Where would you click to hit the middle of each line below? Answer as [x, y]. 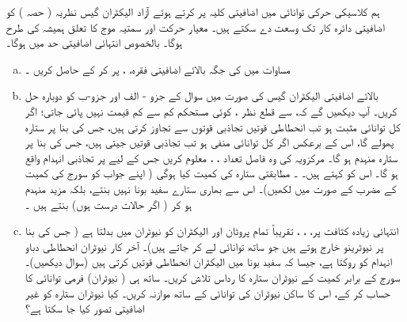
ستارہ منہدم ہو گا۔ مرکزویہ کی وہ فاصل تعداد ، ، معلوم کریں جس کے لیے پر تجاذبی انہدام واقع [211, 157]
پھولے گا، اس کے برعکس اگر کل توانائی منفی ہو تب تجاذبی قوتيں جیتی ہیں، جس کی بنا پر [209, 142]
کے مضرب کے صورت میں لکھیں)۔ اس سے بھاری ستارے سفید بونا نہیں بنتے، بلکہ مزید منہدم [211, 188]
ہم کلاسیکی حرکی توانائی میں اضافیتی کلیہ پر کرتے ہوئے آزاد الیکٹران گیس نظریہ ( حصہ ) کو [193, 11]
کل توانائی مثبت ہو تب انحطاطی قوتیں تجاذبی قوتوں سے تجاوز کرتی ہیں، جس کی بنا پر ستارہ [213, 126]
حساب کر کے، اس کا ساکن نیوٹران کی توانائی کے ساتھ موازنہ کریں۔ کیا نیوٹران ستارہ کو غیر [207, 292]
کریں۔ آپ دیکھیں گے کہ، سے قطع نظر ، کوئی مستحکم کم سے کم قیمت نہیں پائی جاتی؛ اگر [211, 110]
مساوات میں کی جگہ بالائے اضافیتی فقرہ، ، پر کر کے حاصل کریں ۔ [158, 68]
